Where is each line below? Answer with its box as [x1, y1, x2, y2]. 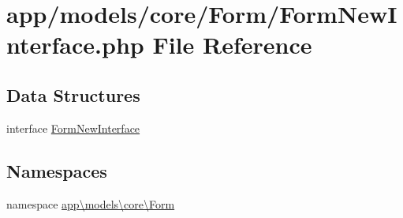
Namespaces [6, 158, 107, 182]
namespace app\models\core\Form [6, 195, 175, 212]
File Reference [152, 28, 312, 61]
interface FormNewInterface [6, 119, 140, 136]
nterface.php [6, 28, 144, 61]
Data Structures [6, 82, 140, 107]
